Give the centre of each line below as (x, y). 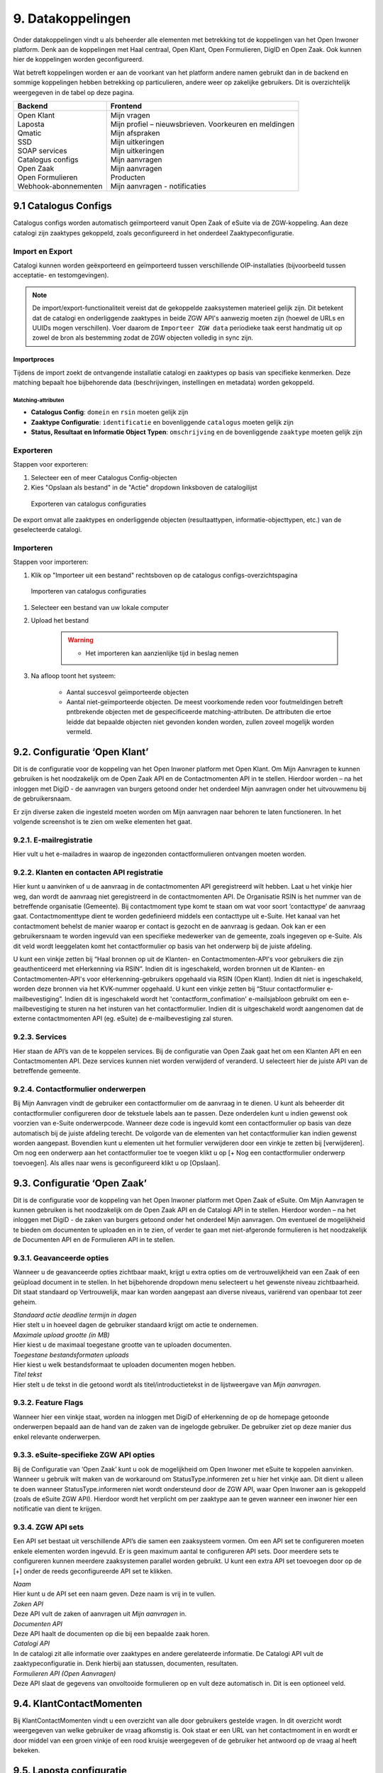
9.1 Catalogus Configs (63, 206)
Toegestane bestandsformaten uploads (71, 1355)
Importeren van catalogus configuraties (89, 591)
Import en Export (43, 251)
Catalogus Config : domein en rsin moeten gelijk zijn (110, 412)
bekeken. (27, 1750)
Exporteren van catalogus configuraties (89, 504)
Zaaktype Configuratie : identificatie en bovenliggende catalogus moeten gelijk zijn (162, 422)
